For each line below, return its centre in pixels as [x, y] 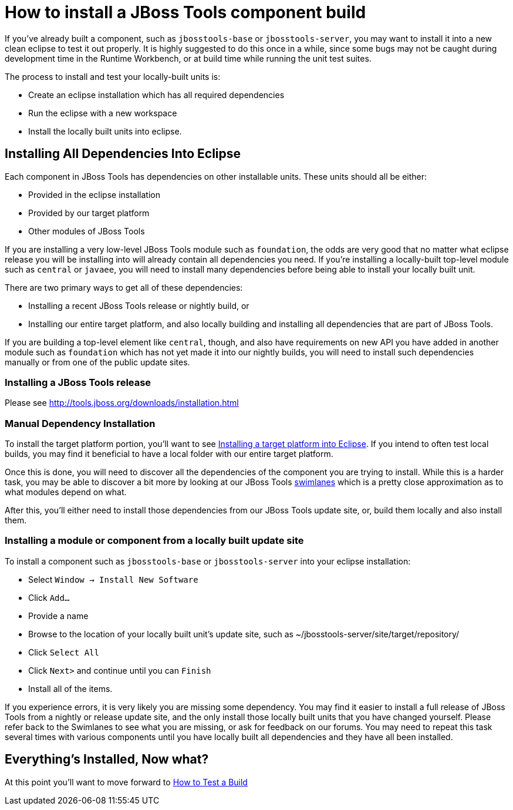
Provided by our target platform [89, 213]
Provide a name [58, 616]
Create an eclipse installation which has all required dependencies [156, 95]
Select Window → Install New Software [113, 579]
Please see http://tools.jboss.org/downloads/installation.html [122, 403]
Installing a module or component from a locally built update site [154, 541]
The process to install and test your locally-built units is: [113, 76]
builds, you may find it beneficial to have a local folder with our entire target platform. [169, 454]
